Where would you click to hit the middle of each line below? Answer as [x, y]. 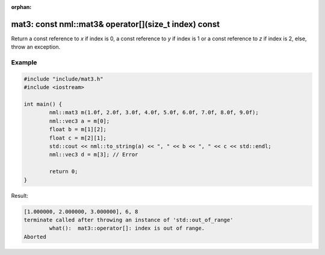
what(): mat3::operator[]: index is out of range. [127, 228]
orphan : [21, 7]
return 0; [63, 172]
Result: [20, 195]
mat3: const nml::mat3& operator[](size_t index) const [115, 24]
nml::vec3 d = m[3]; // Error [94, 155]
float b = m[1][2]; [78, 130]
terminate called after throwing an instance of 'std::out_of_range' [128, 220]
